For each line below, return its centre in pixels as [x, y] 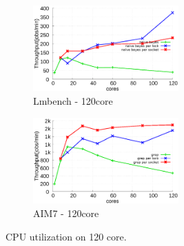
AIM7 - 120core [66, 213]
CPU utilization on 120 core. [66, 236]
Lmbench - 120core [73, 100]
